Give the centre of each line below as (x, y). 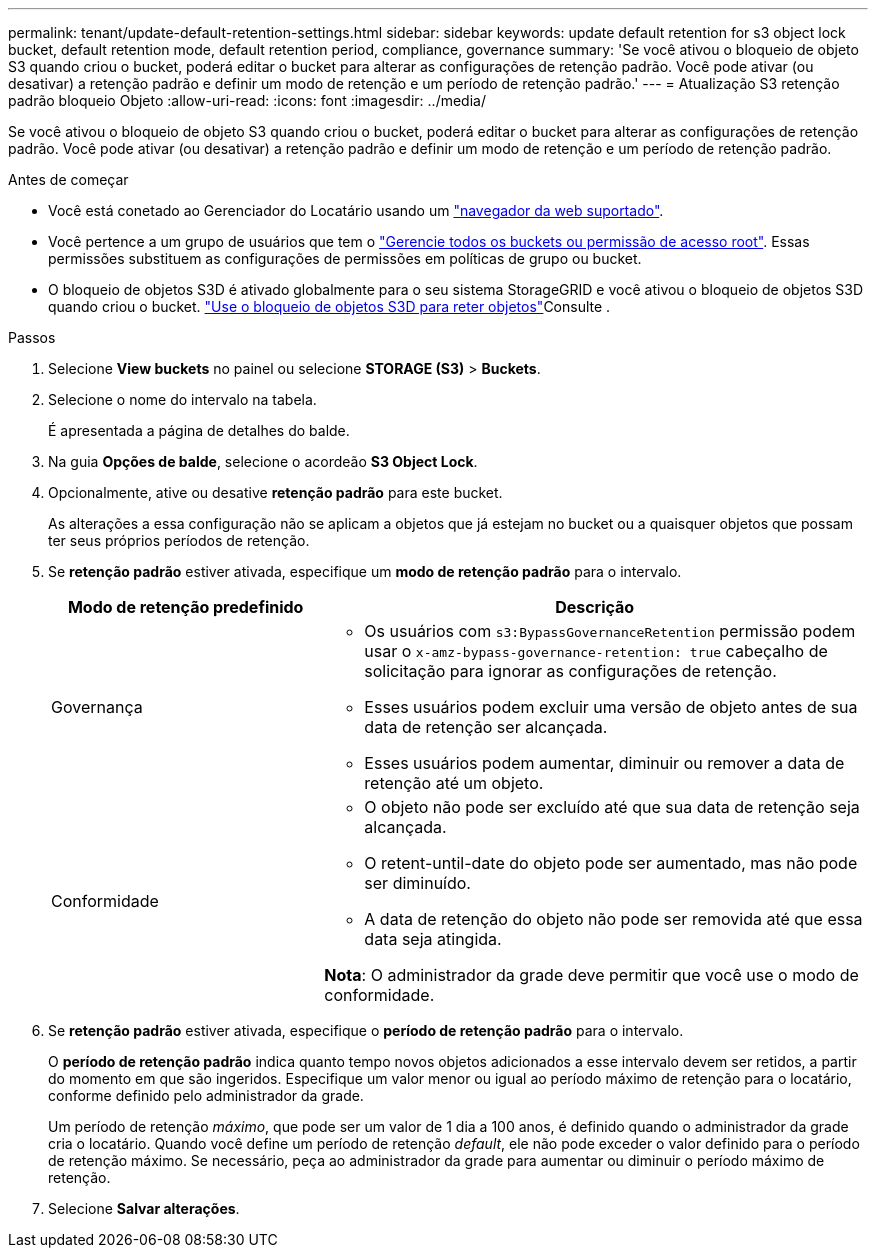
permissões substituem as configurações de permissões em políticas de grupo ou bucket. (345, 258)
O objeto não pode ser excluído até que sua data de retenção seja (612, 807)
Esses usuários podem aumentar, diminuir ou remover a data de (604, 763)
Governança (97, 707)
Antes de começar (68, 179)
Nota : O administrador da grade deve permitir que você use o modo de (591, 975)
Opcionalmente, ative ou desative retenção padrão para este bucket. (275, 492)
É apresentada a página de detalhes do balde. (199, 430)
